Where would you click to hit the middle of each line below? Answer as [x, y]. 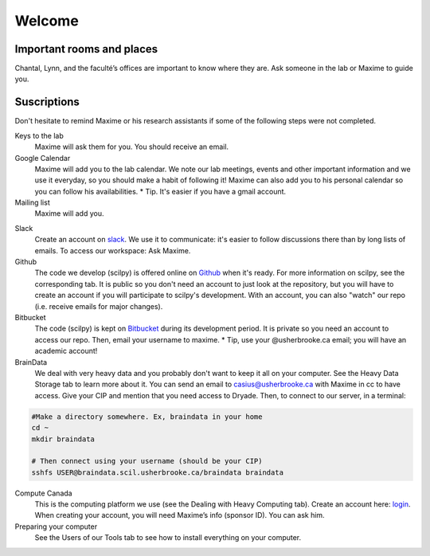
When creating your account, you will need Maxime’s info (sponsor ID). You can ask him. [180, 515]
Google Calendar [43, 158]
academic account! [66, 351]
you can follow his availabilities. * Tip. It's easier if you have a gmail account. [160, 191]
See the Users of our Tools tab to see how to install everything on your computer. [168, 538]
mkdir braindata [63, 439]
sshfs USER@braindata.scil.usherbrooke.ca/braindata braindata [158, 472]
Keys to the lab [39, 135]
